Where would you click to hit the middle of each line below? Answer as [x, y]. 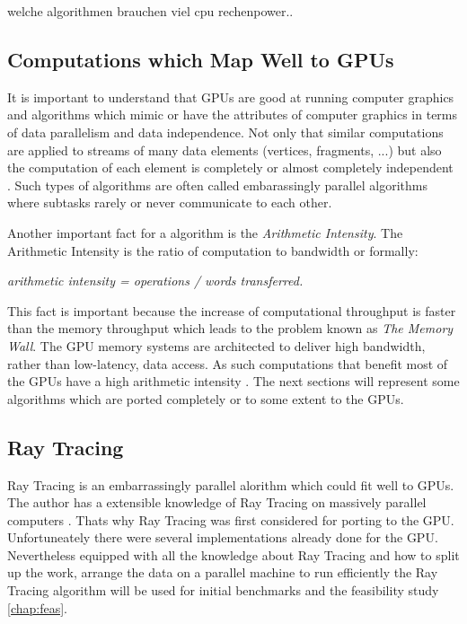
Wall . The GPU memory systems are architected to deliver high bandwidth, [216, 345]
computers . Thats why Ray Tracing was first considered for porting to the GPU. [231, 519]
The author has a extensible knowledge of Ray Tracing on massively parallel [217, 502]
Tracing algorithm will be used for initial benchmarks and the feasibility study [223, 590]
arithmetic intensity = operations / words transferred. [155, 281]
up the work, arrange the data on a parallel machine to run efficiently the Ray [223, 572]
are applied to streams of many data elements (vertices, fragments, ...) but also [225, 149]
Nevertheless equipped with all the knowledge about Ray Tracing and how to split [233, 554]
